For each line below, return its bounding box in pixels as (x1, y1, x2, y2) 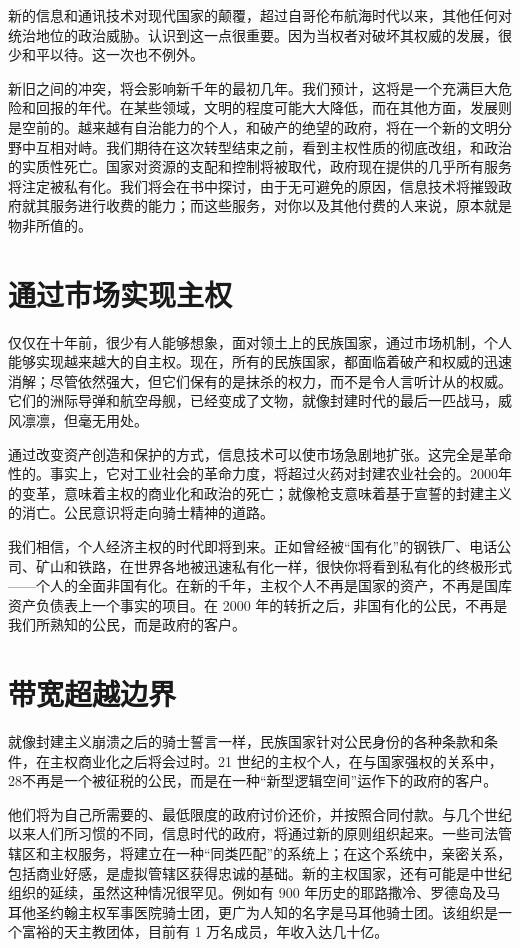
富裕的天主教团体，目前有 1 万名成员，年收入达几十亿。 (21, 921, 389, 942)
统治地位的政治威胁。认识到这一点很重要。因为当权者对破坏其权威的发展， (8, 24, 498, 45)
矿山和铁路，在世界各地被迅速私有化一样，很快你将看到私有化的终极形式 (35, 555, 512, 576)
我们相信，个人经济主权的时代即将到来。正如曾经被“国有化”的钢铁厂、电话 (8, 536, 498, 556)
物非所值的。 (8, 214, 92, 235)
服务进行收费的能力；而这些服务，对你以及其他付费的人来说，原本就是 (49, 195, 512, 216)
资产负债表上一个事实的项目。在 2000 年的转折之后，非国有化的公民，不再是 (8, 594, 508, 615)
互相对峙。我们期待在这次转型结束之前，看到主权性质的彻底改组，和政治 (35, 136, 512, 157)
